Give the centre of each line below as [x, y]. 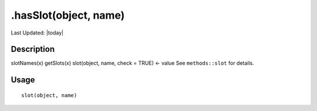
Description [33, 49]
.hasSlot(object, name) [68, 15]
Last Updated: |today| [37, 33]
